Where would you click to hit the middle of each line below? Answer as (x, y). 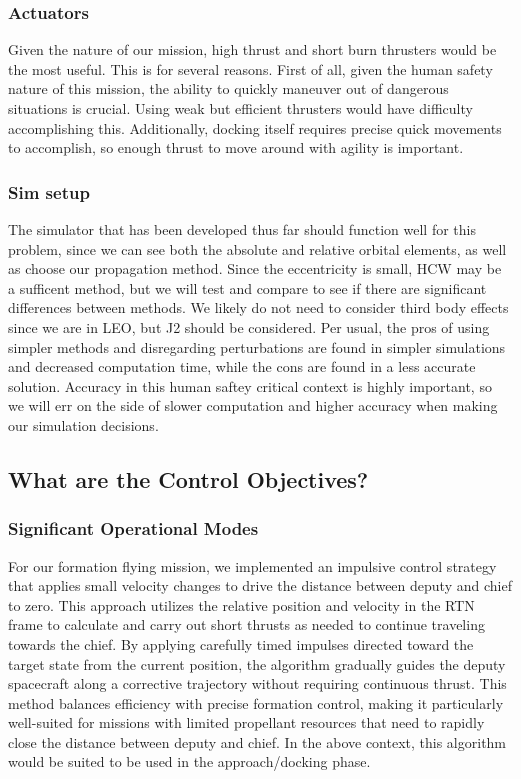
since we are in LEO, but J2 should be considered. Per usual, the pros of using (249, 326)
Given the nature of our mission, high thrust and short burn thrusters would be (252, 49)
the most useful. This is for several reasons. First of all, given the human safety (250, 68)
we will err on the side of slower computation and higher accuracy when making (253, 405)
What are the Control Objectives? (188, 478)
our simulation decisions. (83, 424)
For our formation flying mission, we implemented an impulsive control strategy (252, 565)
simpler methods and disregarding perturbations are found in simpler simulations (257, 346)
